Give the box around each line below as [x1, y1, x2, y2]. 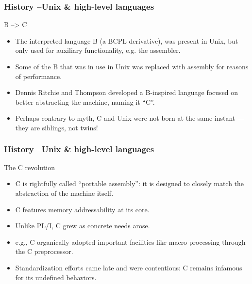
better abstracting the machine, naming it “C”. [15, 96, 155, 107]
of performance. [15, 71, 62, 81]
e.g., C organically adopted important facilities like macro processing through [15, 237, 246, 247]
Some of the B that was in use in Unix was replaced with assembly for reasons [15, 62, 249, 71]
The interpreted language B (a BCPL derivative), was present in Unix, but [15, 35, 238, 46]
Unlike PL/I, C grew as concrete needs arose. [15, 221, 150, 231]
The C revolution [4, 162, 55, 172]
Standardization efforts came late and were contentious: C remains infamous [15, 262, 242, 272]
